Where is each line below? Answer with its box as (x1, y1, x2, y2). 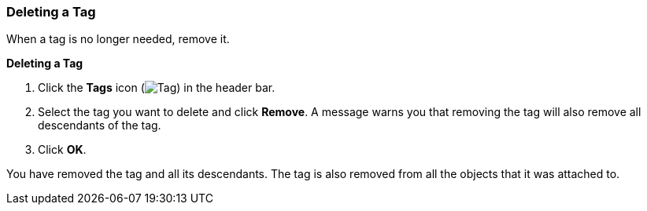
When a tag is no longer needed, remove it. (6, 32, 230, 46)
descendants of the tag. (38, 118, 161, 133)
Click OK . (38, 143, 87, 157)
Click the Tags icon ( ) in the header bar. (38, 81, 275, 95)
